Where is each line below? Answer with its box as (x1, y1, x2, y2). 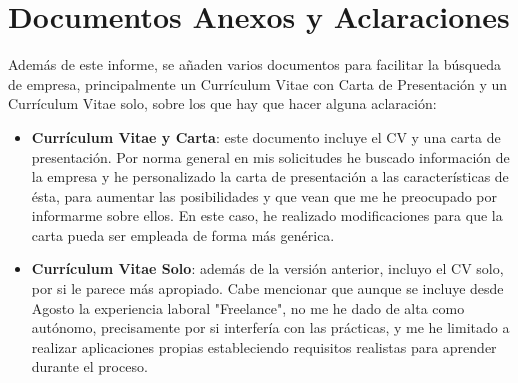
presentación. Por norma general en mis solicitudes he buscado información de (31, 146, 510, 167)
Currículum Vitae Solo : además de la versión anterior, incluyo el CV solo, (31, 258, 504, 279)
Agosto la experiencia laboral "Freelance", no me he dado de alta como (31, 297, 465, 318)
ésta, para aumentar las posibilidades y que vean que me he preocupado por (31, 185, 497, 206)
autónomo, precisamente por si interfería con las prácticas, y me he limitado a (31, 317, 510, 338)
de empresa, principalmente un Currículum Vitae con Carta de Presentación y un (8, 73, 508, 94)
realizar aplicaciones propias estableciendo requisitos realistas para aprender (31, 336, 497, 357)
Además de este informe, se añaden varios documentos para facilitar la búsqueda (8, 54, 501, 75)
